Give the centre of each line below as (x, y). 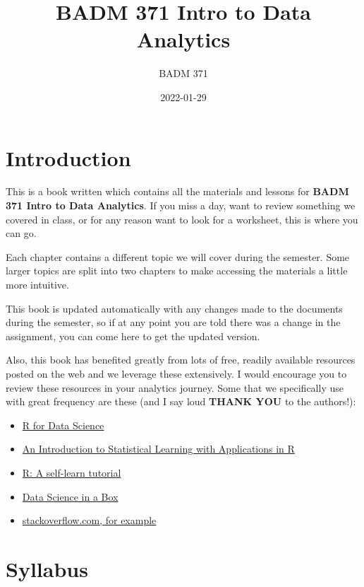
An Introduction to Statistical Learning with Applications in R (158, 449)
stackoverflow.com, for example (89, 520)
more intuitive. (37, 284)
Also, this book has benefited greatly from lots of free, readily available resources (181, 360)
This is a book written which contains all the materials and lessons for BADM (177, 191)
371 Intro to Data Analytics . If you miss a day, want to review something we (181, 205)
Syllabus (47, 568)
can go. (21, 233)
